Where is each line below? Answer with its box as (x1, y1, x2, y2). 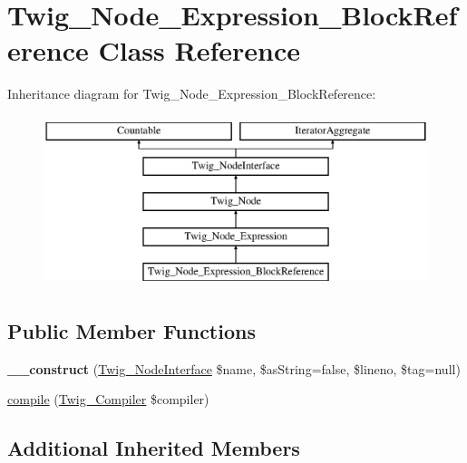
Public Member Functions (7, 316, 256, 344)
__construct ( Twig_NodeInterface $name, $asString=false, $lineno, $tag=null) (7, 359, 461, 378)
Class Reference (98, 32, 300, 69)
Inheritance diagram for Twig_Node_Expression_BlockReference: (7, 84, 376, 103)
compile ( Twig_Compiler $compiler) (7, 390, 209, 409)
